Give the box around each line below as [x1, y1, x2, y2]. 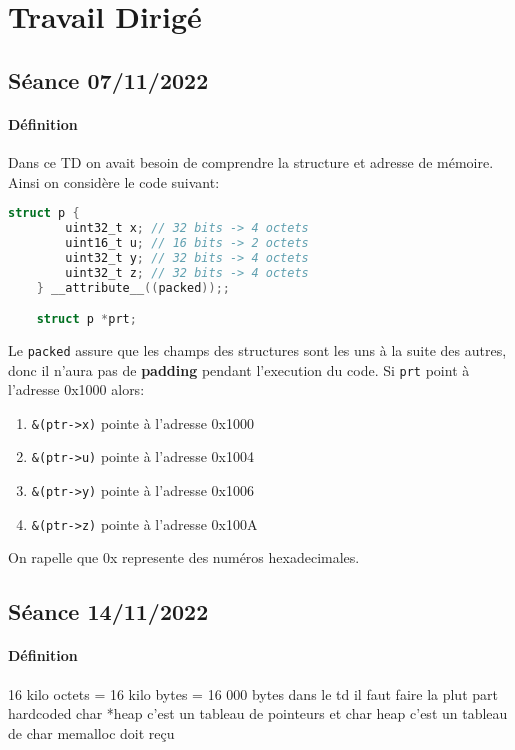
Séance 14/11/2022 [8, 596, 209, 627]
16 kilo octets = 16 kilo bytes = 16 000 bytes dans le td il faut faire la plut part [8, 683, 498, 704]
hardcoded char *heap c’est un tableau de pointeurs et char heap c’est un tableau [8, 703, 508, 724]
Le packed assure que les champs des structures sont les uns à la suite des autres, [8, 339, 507, 360]
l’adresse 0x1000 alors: [8, 379, 145, 400]
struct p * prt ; [36, 312, 137, 327]
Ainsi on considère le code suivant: [8, 171, 220, 192]
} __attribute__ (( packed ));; [36, 280, 230, 295]
